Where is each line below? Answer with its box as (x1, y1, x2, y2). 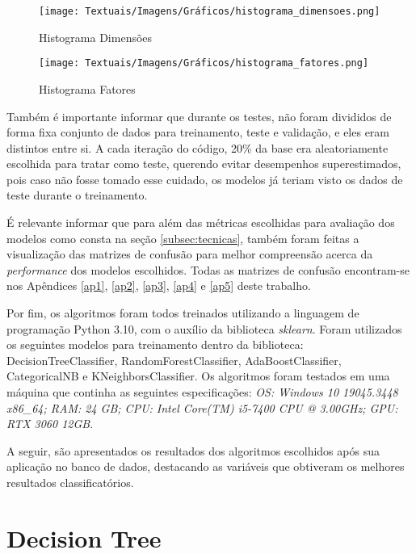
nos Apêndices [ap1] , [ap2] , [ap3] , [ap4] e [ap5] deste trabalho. (6, 277, 311, 294)
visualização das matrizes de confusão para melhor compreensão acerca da (6, 246, 373, 262)
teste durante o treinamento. (6, 187, 148, 204)
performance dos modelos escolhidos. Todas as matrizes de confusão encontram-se (6, 261, 410, 278)
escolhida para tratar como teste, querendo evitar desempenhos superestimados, (6, 155, 401, 172)
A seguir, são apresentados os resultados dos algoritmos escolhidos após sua (6, 442, 380, 459)
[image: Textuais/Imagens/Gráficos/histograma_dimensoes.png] (39, 6, 380, 17)
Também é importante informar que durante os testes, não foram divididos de (6, 107, 392, 124)
